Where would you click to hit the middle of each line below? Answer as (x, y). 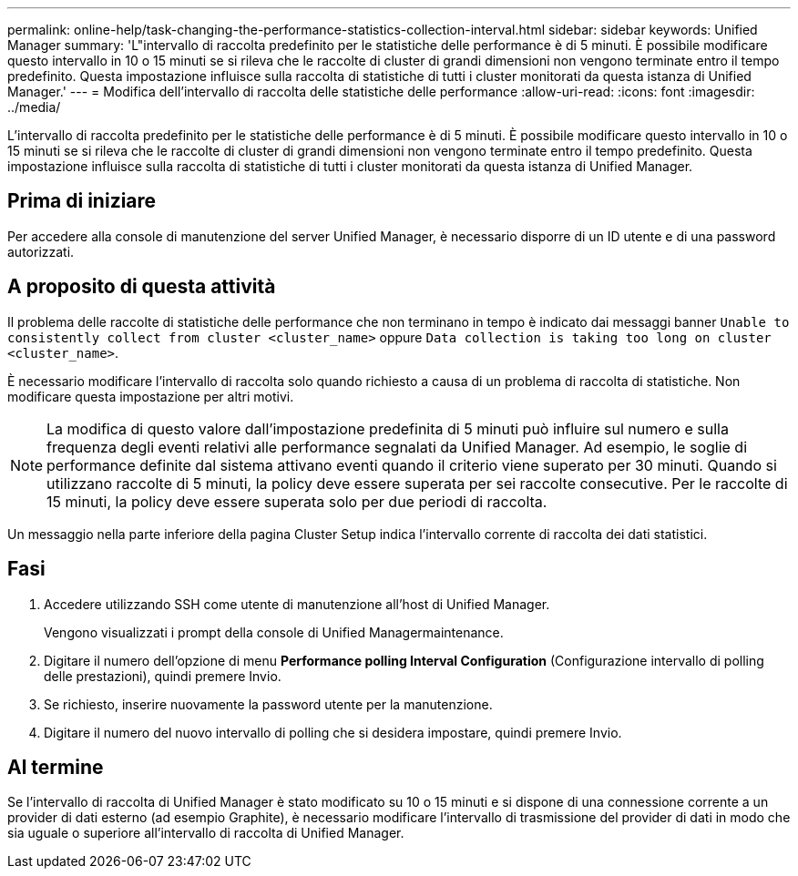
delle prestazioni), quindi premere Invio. (163, 676)
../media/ (34, 107)
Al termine (56, 767)
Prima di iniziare (82, 201)
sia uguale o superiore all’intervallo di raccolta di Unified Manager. (206, 833)
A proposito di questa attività (142, 287)
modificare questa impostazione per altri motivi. (151, 396)
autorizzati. (41, 251)
